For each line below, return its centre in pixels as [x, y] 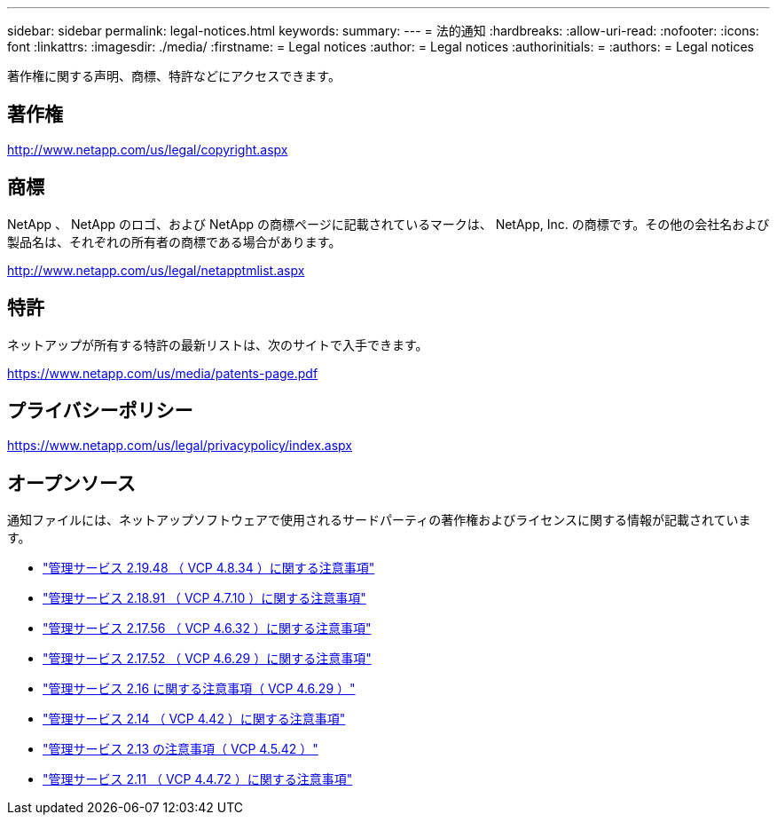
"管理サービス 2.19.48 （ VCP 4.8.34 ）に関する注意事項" [209, 568]
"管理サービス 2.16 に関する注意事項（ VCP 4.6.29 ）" [199, 689]
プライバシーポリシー [100, 410]
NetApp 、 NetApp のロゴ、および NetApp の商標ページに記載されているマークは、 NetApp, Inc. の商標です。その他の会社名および [388, 224]
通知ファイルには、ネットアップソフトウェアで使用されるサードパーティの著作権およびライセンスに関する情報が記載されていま [379, 520]
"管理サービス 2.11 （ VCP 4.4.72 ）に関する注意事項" [198, 779]
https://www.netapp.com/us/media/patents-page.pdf [163, 373]
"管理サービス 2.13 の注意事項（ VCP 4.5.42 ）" [181, 749]
